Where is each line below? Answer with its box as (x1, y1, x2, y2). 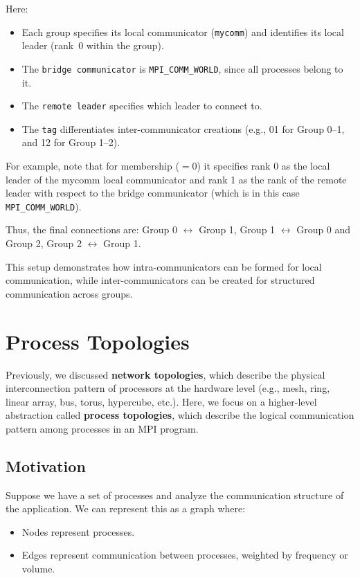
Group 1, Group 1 (199, 222, 276, 237)
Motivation (6, 455, 86, 476)
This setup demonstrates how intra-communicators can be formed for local (6, 259, 322, 273)
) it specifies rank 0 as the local (197, 159, 330, 172)
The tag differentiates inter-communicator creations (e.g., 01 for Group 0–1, (21, 121, 345, 136)
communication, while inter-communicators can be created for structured (6, 273, 315, 287)
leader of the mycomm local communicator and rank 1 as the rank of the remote (6, 172, 347, 186)
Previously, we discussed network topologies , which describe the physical (6, 367, 325, 381)
